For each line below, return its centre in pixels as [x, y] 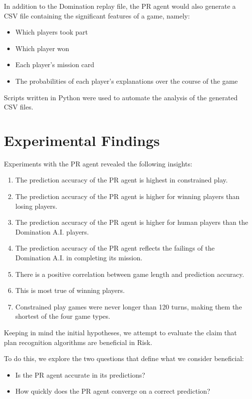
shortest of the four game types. [63, 316]
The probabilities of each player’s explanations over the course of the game [126, 81]
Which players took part [51, 32]
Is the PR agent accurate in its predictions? [80, 374]
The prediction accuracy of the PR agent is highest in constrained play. [121, 180]
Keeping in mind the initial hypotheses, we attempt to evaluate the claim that [120, 332]
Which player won [42, 48]
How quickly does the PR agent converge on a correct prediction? [113, 391]
